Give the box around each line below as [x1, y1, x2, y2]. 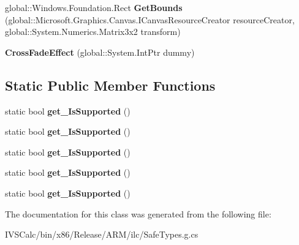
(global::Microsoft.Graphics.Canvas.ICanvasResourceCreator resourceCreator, [5, 13, 295, 26]
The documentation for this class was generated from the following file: [5, 207, 271, 220]
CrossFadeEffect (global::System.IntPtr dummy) [5, 45, 195, 58]
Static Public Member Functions [5, 75, 216, 94]
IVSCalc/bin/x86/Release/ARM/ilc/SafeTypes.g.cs [5, 228, 199, 241]
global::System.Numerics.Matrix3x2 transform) [5, 25, 181, 38]
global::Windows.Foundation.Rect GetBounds [5, 1, 183, 13]
